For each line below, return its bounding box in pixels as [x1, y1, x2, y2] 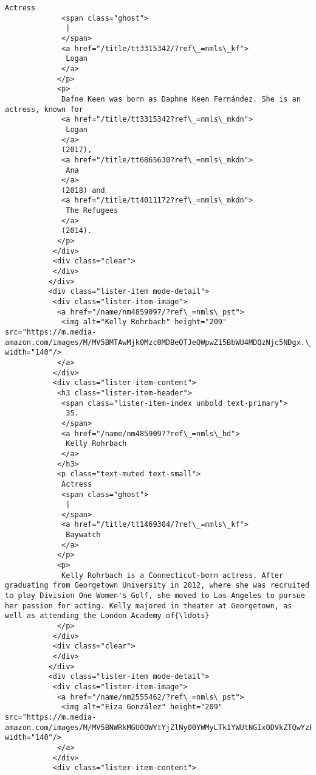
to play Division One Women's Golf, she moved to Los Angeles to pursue [5, 591, 305, 600]
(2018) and [61, 186, 105, 195]
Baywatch [66, 530, 101, 540]
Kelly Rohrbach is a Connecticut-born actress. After [61, 571, 284, 580]
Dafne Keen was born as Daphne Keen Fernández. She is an [61, 94, 301, 103]
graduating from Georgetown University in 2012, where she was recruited [5, 581, 310, 590]
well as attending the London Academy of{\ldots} [5, 611, 210, 620]
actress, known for [5, 105, 83, 114]
